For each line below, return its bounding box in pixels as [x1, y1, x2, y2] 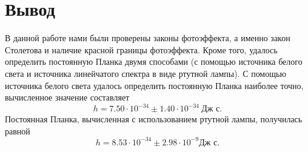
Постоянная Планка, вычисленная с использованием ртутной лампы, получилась [5, 113, 303, 125]
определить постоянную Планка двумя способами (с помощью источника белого [5, 55, 303, 68]
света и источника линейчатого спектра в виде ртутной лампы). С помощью [5, 67, 286, 79]
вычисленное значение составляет [5, 91, 130, 104]
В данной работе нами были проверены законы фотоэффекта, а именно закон [5, 31, 290, 44]
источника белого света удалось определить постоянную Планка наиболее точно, [5, 79, 304, 91]
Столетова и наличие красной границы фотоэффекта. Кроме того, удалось [5, 43, 278, 56]
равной [5, 124, 30, 137]
